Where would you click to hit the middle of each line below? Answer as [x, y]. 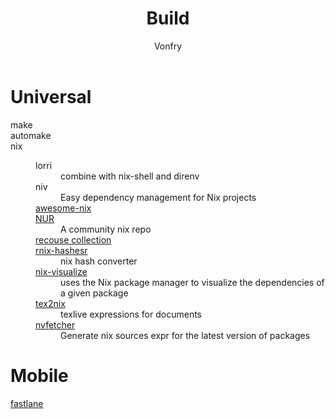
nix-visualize [61, 271]
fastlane [27, 403]
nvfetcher [55, 324]
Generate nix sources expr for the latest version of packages [185, 335]
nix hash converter [99, 261]
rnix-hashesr [61, 250]
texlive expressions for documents [131, 314]
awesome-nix [63, 208]
